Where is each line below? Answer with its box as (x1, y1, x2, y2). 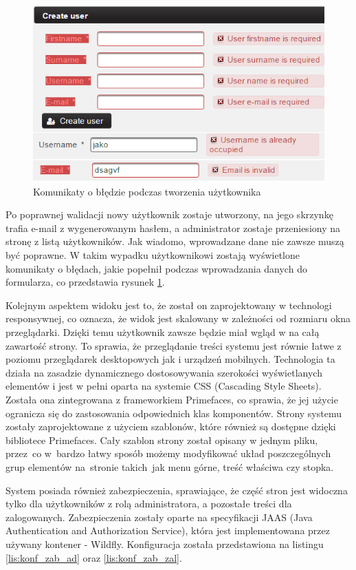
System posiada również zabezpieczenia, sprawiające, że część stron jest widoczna (5, 483, 348, 497)
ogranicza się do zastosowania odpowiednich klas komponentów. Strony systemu (5, 405, 342, 420)
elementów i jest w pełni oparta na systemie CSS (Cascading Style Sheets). (5, 379, 322, 393)
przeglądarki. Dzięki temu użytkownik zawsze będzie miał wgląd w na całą (5, 325, 320, 339)
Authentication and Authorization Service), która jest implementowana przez (5, 523, 330, 538)
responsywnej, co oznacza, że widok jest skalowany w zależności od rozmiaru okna (5, 311, 351, 326)
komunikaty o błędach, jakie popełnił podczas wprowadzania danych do (5, 261, 307, 275)
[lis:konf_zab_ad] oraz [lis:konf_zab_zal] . (5, 550, 182, 564)
